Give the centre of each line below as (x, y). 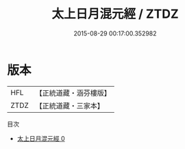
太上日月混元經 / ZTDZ (115, 14)
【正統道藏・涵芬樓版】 (73, 93)
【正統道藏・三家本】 (70, 105)
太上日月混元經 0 (41, 138)
